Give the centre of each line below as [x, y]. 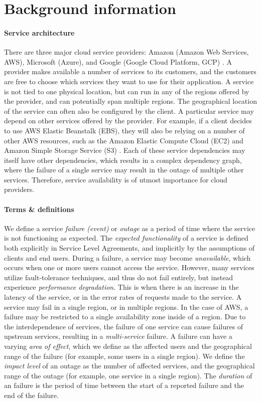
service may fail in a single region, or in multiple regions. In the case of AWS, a [126, 307]
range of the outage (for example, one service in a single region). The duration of [128, 375]
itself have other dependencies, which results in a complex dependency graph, [123, 160]
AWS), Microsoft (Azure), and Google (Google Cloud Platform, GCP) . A [118, 61]
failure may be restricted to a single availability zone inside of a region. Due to [125, 317]
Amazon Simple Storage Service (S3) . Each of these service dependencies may [125, 150]
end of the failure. [31, 395]
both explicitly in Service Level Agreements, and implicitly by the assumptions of [129, 248]
